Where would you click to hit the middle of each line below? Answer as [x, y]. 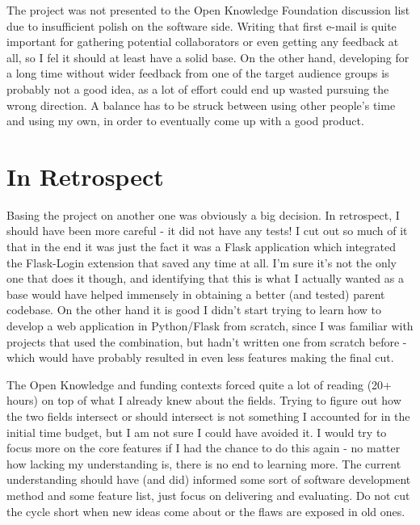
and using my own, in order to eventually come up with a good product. [185, 121]
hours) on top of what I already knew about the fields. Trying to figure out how [204, 400]
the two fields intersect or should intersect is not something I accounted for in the [208, 416]
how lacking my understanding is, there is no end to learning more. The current [204, 463]
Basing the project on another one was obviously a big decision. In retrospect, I [203, 214]
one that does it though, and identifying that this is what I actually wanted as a [205, 278]
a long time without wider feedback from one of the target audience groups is [198, 73]
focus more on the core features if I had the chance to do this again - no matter [204, 448]
